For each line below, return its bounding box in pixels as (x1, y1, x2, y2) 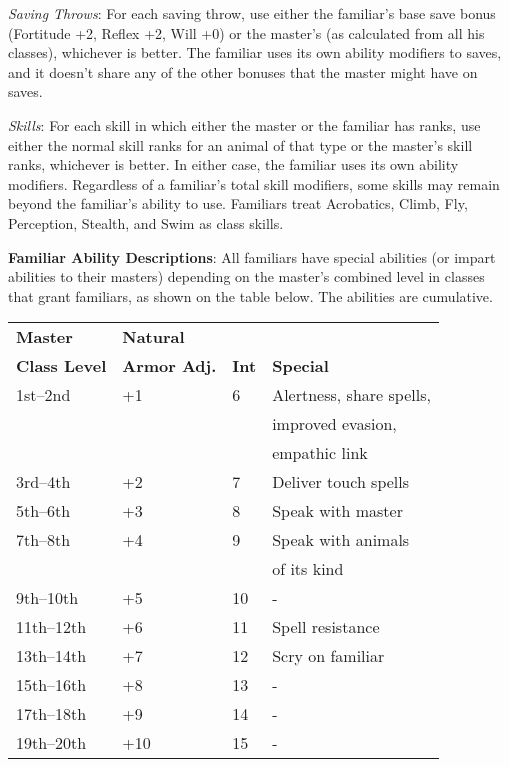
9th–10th (16, 586, 79, 610)
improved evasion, (272, 412, 397, 436)
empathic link (272, 441, 368, 465)
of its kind (272, 557, 344, 581)
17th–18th (16, 702, 87, 726)
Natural (122, 325, 185, 349)
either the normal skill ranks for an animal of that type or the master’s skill (8, 134, 473, 155)
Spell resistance (272, 615, 380, 639)
